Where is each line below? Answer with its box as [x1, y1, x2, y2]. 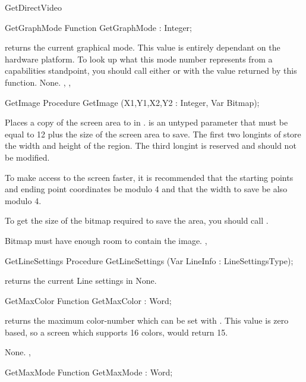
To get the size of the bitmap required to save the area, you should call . [5, 214, 269, 227]
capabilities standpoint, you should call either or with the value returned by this [5, 64, 297, 77]
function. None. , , [5, 76, 71, 88]
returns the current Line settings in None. [5, 274, 157, 287]
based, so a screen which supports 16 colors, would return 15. [5, 325, 228, 338]
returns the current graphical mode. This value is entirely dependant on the [5, 41, 280, 54]
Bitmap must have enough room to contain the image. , [5, 234, 207, 246]
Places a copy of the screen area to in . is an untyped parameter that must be [5, 116, 288, 129]
